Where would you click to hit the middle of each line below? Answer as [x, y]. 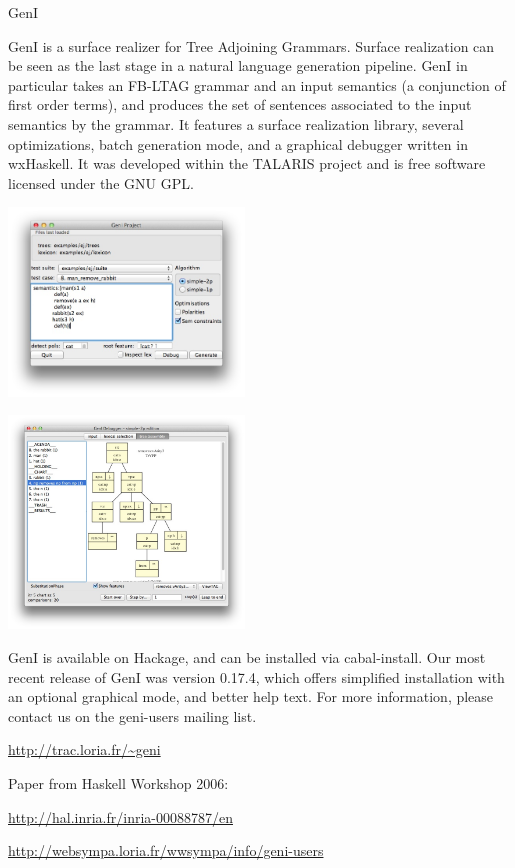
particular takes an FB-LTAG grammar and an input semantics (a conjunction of [257, 84]
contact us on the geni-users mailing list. [132, 715]
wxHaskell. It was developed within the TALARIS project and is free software [247, 163]
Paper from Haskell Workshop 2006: [118, 783]
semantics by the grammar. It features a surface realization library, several [236, 123]
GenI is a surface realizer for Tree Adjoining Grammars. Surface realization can [251, 45]
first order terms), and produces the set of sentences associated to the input [240, 104]
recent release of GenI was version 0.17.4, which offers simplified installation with [256, 676]
